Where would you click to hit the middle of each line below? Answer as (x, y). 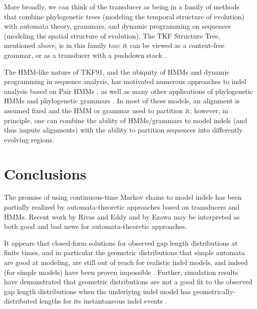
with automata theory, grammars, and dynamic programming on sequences (118, 26)
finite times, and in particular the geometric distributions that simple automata (125, 252)
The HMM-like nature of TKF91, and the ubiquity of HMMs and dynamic (117, 71)
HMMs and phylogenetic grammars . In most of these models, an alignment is (122, 101)
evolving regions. (29, 139)
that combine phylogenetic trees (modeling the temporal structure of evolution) (124, 16)
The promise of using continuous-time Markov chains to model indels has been (123, 197)
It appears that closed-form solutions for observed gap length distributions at (121, 243)
